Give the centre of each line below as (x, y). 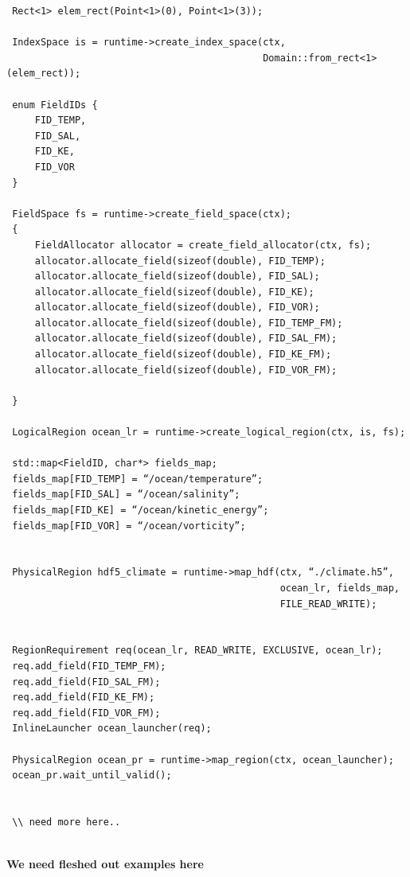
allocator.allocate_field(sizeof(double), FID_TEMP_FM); (189, 323)
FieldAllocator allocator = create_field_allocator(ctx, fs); (203, 245)
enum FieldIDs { (55, 105)
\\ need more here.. (66, 822)
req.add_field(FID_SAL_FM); (86, 682)
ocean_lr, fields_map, (340, 588)
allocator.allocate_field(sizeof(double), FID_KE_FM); (183, 355)
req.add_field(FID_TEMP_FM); (89, 666)
